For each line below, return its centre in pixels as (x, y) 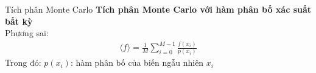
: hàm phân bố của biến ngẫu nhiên (137, 62)
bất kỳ (19, 21)
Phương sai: (27, 33)
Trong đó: (23, 62)
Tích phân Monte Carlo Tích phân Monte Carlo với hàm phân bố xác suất (158, 9)
